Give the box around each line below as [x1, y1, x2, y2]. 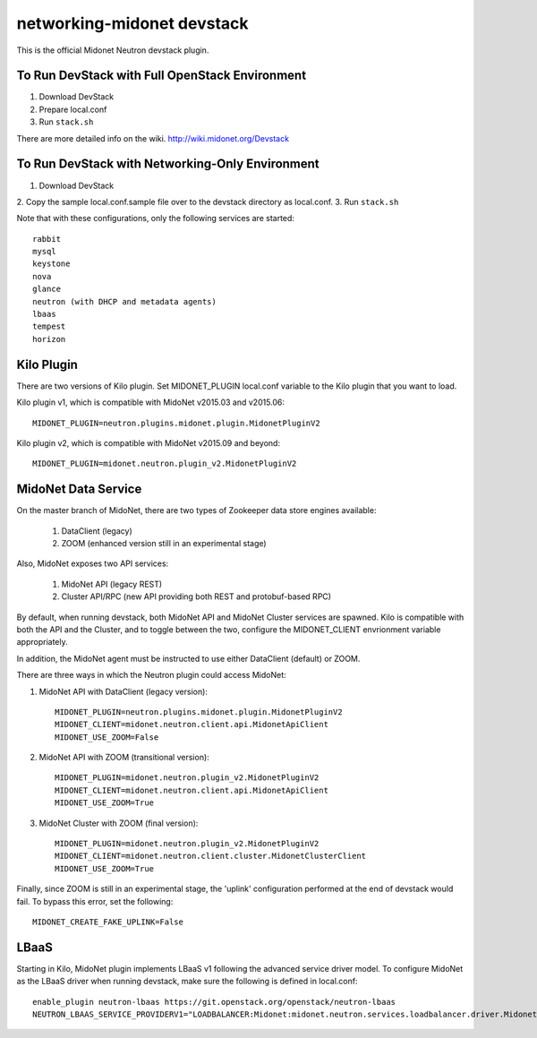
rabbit [32, 234, 62, 244]
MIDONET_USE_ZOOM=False [55, 732, 159, 742]
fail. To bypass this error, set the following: [16, 896, 174, 906]
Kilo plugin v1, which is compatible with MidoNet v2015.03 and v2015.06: [16, 397, 286, 407]
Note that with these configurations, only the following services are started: [16, 213, 295, 224]
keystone [32, 259, 71, 269]
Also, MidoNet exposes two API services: [16, 558, 169, 569]
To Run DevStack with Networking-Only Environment [16, 157, 320, 172]
